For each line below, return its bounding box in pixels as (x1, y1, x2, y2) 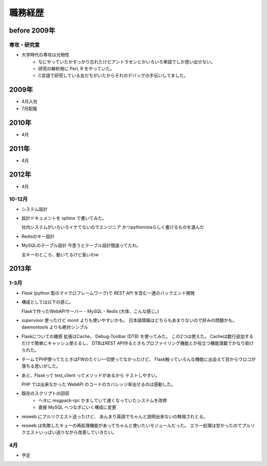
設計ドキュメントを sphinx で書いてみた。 (21, 215, 107, 221)
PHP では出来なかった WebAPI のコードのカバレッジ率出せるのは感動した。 (21, 381, 176, 387)
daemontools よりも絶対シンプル (21, 324, 89, 330)
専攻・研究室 (9, 41, 40, 48)
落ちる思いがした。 (21, 363, 61, 369)
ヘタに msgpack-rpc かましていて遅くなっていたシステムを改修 (38, 397, 168, 403)
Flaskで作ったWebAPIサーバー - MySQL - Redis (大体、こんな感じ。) (21, 308, 159, 314)
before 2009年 (9, 26, 55, 35)
